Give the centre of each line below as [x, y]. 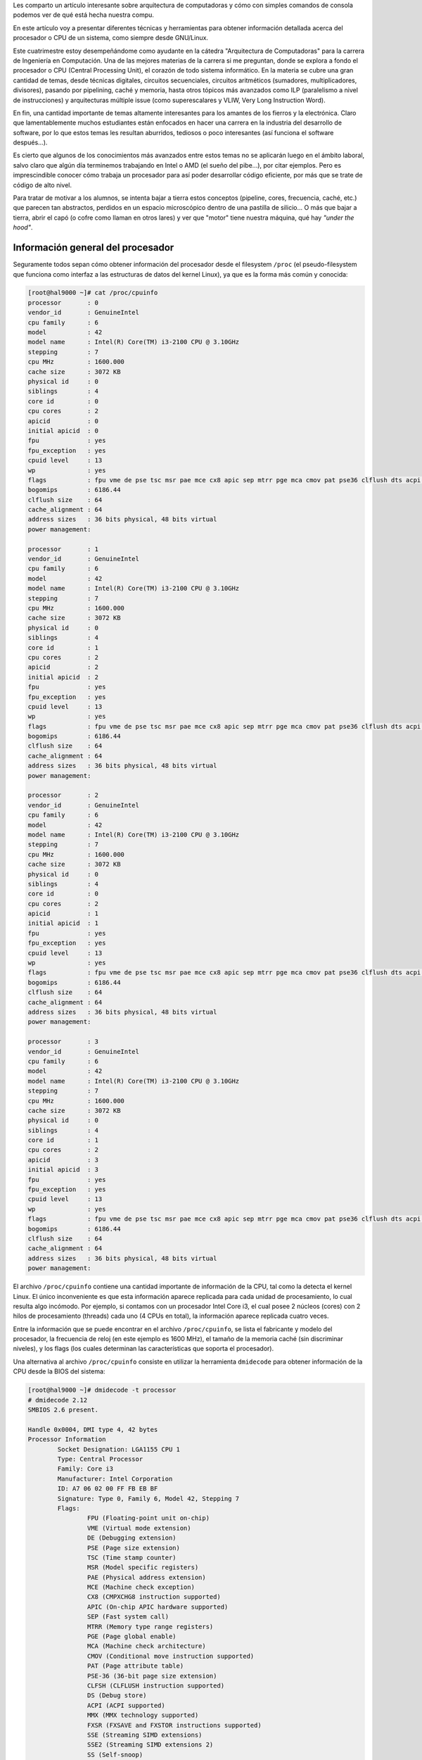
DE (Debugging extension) [132, 1538]
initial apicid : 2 [63, 677]
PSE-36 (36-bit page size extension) [152, 1676]
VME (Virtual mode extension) [139, 1528]
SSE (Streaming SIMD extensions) [145, 1735]
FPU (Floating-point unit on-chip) [148, 1518]
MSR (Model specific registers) [143, 1567]
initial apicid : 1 [63, 923]
